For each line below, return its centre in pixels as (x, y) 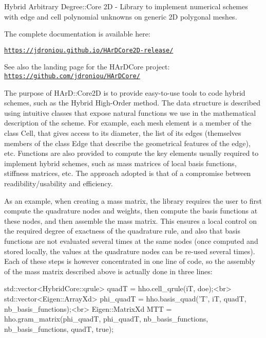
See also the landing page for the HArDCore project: (87, 67)
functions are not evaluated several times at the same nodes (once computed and (131, 241)
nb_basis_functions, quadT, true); (59, 328)
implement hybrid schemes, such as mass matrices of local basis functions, (120, 163)
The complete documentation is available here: (77, 34)
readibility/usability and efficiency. (59, 183)
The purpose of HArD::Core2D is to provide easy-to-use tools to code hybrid (125, 92)
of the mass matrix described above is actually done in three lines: (108, 271)
